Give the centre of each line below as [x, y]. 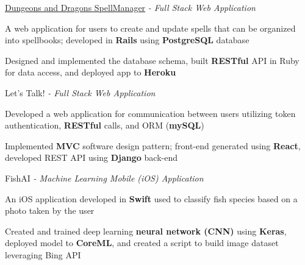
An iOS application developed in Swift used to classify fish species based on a [151, 198]
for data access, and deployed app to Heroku [91, 72]
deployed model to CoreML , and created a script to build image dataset [142, 243]
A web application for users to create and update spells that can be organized [150, 28]
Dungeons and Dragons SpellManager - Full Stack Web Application [130, 7]
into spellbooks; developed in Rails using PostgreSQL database [127, 40]
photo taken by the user [50, 210]
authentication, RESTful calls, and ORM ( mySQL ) [105, 125]
